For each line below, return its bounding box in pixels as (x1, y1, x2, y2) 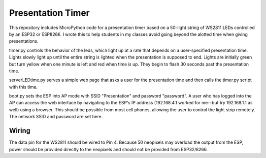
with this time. (9, 84, 38, 90)
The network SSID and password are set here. (9, 114, 103, 120)
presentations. (9, 38, 39, 44)
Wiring (9, 126, 31, 135)
